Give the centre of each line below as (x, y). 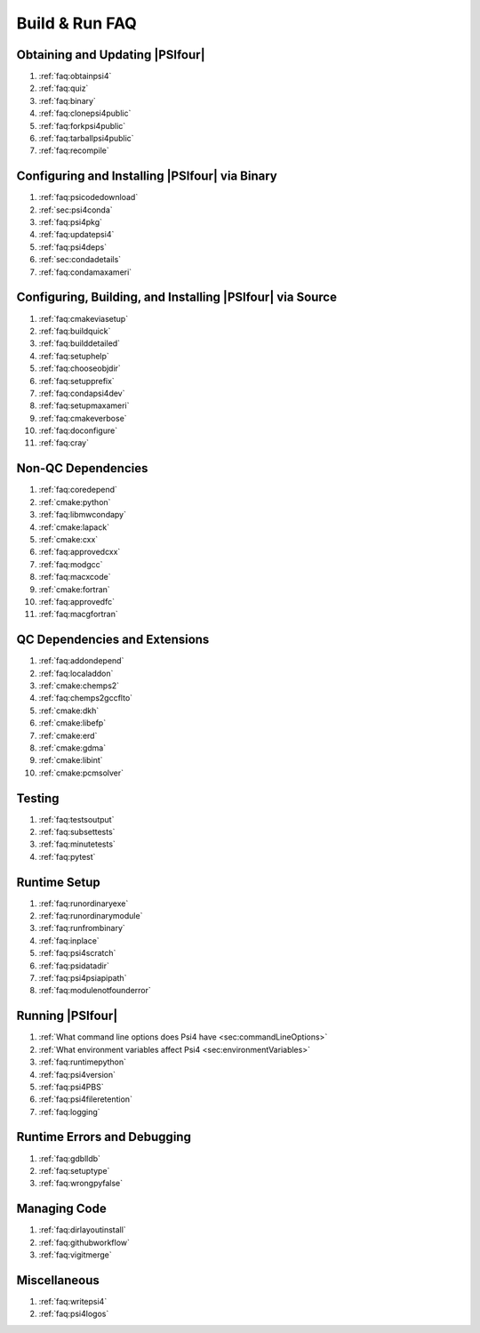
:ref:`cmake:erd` (68, 735)
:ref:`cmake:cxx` (68, 539)
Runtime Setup (59, 882)
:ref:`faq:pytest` (67, 856)
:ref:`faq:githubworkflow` (84, 1242)
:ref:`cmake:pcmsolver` (81, 773)
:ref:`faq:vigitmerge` (75, 1255)
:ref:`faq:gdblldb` (70, 1158)
